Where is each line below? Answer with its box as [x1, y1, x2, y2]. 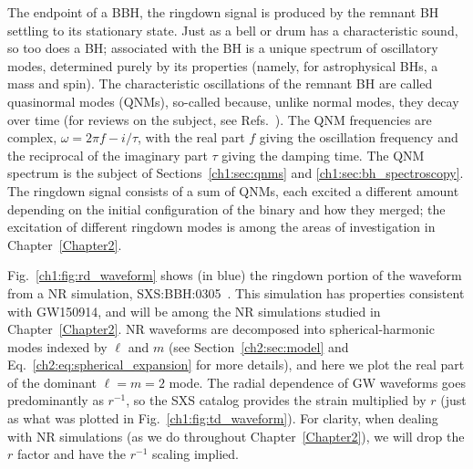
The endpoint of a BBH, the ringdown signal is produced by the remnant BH [7, 3, 439, 21]
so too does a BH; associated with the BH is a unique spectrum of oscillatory [7, 38, 438, 57]
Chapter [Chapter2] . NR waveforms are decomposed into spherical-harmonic [7, 319, 435, 339]
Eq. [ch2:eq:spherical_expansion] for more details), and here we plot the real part [7, 355, 465, 374]
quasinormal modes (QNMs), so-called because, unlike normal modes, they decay [7, 91, 459, 110]
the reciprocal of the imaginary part [7, 145, 208, 164]
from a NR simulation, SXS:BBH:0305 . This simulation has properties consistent [7, 283, 465, 302]
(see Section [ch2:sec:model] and [168, 337, 349, 356]
